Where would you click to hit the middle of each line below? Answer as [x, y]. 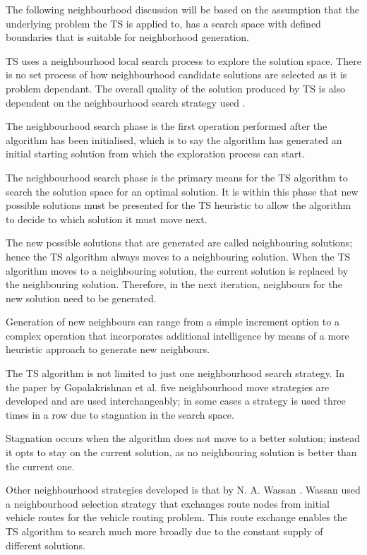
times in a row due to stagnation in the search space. [120, 414]
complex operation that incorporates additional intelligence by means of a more [178, 335]
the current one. [40, 466]
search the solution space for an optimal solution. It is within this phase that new [182, 191]
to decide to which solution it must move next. [107, 219]
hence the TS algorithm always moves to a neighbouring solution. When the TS [178, 256]
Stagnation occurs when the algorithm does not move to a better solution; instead [183, 438]
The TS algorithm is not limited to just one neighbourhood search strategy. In [175, 373]
